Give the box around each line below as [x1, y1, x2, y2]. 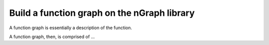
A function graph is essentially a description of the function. [9, 25, 132, 31]
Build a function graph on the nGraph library [9, 7, 195, 18]
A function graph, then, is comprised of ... [9, 34, 95, 40]
